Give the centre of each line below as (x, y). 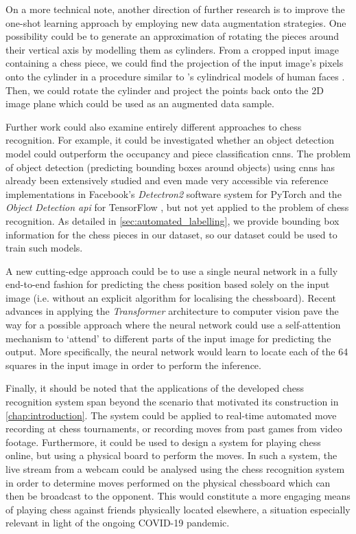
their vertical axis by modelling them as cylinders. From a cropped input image (172, 49)
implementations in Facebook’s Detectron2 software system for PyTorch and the (174, 193)
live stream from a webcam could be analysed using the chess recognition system (175, 469)
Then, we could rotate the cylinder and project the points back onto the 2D (165, 90)
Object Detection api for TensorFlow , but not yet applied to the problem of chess (177, 207)
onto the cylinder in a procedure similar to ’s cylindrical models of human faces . (175, 76)
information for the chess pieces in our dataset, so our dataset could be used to (171, 234)
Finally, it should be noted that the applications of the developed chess (155, 388)
